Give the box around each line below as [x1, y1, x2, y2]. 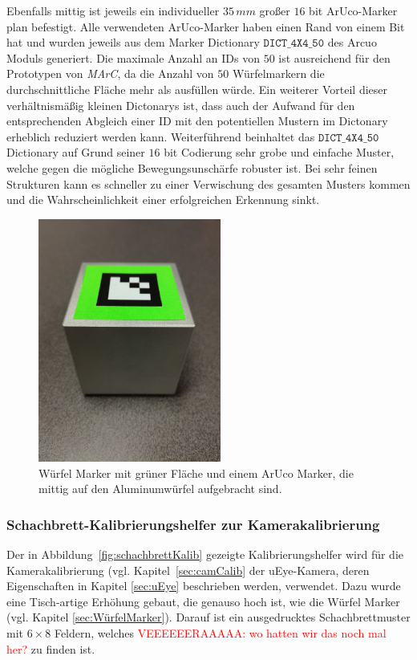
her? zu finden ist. [6, 640, 95, 657]
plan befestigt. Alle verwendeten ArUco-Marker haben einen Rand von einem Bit [6, 18, 405, 35]
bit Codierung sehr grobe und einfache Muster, [164, 144, 395, 161]
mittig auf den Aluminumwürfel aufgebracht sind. [38, 480, 282, 497]
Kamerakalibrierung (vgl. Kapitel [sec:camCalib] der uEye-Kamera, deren [6, 561, 370, 578]
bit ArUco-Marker [309, 2, 398, 18]
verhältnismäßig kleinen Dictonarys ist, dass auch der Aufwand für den [6, 96, 355, 113]
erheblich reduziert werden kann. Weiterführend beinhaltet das [6, 128, 315, 145]
